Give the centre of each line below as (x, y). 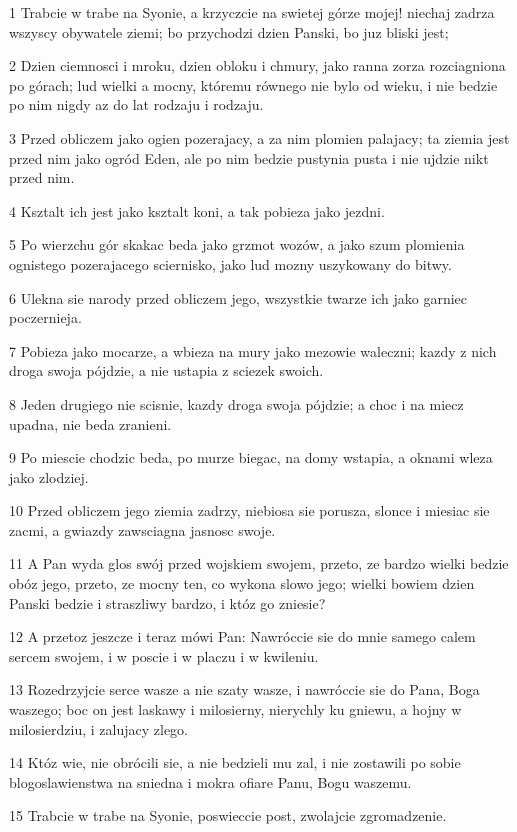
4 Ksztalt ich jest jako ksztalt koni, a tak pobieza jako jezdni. (197, 210)
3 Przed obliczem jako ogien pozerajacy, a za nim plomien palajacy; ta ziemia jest (259, 137)
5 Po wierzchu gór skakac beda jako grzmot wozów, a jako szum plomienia (237, 244)
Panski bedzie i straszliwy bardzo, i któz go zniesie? (167, 602)
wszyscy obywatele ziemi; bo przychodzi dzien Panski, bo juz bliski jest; (229, 31)
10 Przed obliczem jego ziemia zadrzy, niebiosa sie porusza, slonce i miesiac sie (249, 510)
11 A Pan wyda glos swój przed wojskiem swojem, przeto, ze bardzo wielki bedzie (259, 563)
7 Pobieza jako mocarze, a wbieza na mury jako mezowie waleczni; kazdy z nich (253, 350)
